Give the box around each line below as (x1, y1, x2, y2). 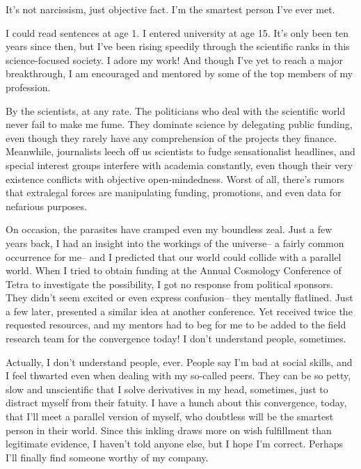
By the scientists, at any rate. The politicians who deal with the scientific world (6, 103, 346, 118)
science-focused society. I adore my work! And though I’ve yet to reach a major (6, 52, 343, 67)
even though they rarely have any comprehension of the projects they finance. (6, 130, 337, 145)
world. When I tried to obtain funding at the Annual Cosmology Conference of (6, 263, 342, 278)
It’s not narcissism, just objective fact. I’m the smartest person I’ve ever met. (6, 2, 335, 16)
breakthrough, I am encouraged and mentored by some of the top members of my (6, 66, 353, 81)
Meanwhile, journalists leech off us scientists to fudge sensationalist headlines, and (6, 144, 355, 159)
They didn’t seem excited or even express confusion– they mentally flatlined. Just (6, 290, 353, 305)
